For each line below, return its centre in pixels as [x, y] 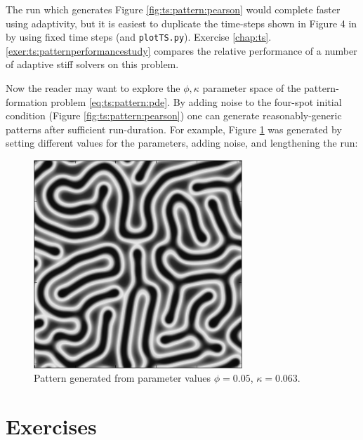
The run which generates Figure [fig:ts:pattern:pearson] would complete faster [173, 9]
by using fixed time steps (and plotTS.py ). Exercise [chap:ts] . [139, 37]
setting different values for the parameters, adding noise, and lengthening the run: [182, 143]
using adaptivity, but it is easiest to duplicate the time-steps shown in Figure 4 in [181, 23]
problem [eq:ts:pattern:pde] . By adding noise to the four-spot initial [196, 101]
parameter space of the [252, 88]
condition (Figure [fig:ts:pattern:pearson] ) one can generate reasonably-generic [174, 115]
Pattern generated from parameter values [123, 378]
